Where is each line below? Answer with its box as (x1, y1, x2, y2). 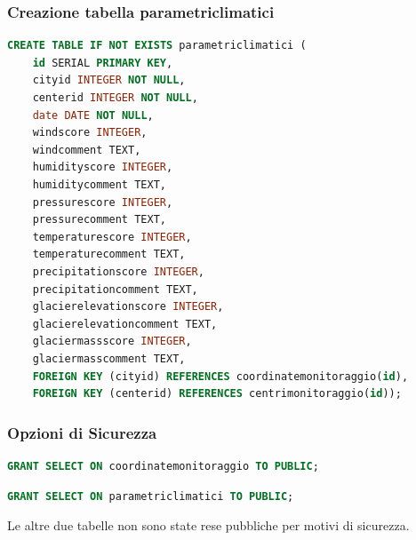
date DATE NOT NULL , (32, 108, 154, 122)
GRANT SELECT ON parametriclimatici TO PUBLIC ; (7, 489, 294, 503)
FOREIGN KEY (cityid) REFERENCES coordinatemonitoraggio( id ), (32, 369, 409, 383)
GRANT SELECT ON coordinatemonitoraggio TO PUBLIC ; (7, 459, 319, 472)
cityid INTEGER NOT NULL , (32, 74, 186, 87)
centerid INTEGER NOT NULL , (32, 91, 198, 104)
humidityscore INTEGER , (32, 161, 173, 174)
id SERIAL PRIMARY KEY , (32, 56, 173, 69)
